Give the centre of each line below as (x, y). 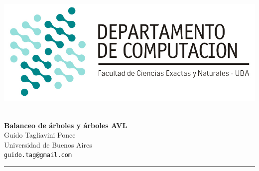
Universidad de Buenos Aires (48, 144)
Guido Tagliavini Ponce (40, 135)
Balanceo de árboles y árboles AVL (66, 125)
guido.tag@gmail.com (38, 155)
